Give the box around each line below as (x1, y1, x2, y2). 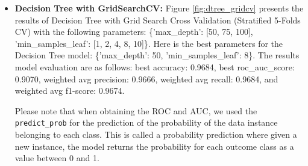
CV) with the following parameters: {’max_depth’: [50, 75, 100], (14, 25, 253, 38)
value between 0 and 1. (14, 152, 99, 164)
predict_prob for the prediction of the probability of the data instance (14, 116, 278, 129)
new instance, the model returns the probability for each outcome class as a (14, 140, 294, 152)
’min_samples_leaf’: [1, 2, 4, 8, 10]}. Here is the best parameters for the (14, 37, 283, 49)
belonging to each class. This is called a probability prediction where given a (14, 128, 297, 140)
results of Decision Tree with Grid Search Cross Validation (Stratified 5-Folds (14, 13, 301, 26)
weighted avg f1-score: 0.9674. (14, 84, 125, 97)
